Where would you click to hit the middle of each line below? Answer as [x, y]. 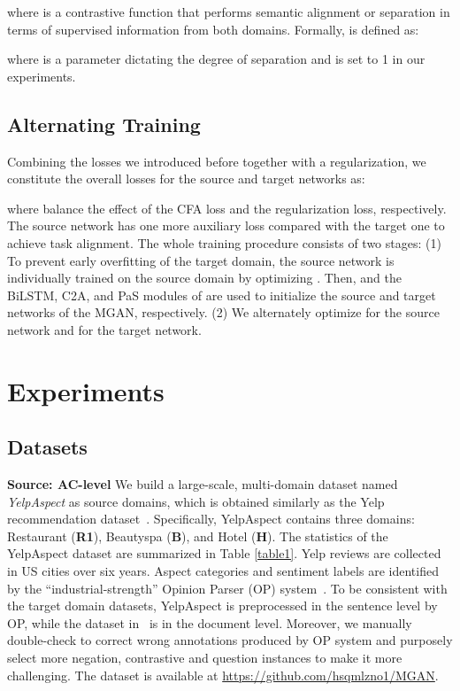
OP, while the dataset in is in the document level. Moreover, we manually [210, 622]
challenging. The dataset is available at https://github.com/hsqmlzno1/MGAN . [223, 675]
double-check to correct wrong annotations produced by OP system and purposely [230, 640]
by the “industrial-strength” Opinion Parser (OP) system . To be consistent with [227, 588]
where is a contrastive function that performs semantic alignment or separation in [229, 12]
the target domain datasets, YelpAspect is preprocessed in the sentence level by [222, 606]
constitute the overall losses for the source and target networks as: [186, 179]
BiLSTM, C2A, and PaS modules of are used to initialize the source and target [222, 295]
